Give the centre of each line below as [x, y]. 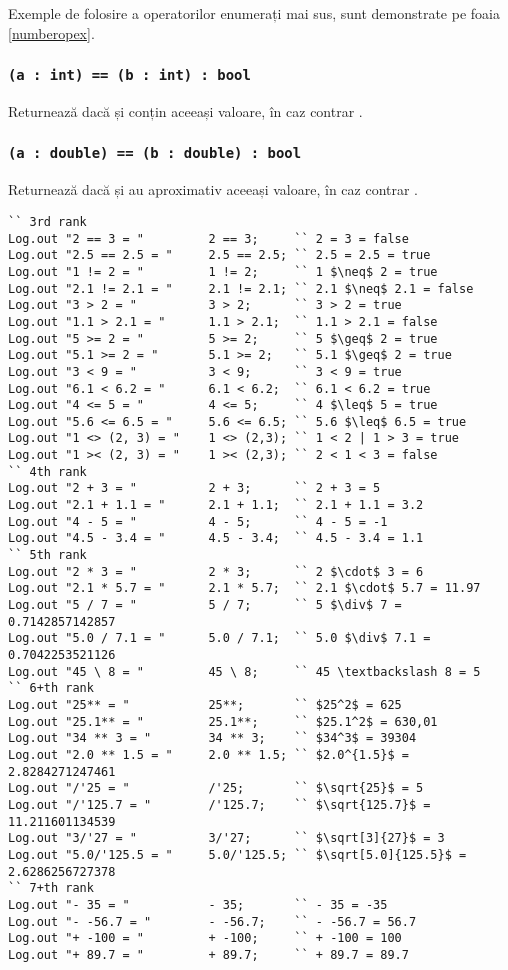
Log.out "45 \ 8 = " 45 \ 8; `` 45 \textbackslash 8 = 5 [244, 671]
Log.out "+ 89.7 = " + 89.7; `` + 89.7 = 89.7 [208, 954]
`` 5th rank [47, 555]
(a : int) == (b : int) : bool [129, 75]
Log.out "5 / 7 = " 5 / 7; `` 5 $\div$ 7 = [205, 605]
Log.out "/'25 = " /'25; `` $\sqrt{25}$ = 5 [216, 788]
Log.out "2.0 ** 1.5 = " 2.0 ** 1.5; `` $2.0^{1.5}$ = [208, 754]
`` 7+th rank [51, 888]
